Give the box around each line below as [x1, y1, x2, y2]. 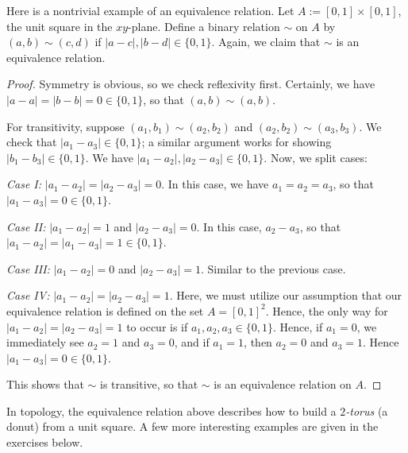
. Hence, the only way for [265, 302, 388, 319]
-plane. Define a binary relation [128, 17, 280, 34]
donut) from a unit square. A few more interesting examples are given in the [6, 418, 379, 435]
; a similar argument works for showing [141, 134, 332, 150]
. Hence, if [273, 318, 323, 335]
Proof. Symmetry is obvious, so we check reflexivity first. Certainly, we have [6, 75, 375, 92]
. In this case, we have [161, 176, 269, 192]
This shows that [6, 376, 84, 393]
